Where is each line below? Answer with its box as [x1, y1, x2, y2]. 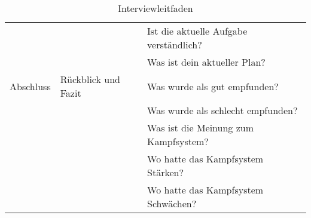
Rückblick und [60, 72, 120, 86]
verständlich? [147, 38, 202, 51]
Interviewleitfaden [118, 1, 193, 15]
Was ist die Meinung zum [147, 121, 254, 134]
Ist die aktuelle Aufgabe [147, 24, 248, 38]
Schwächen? [147, 196, 197, 210]
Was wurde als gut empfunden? [147, 79, 279, 93]
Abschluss [10, 79, 51, 93]
